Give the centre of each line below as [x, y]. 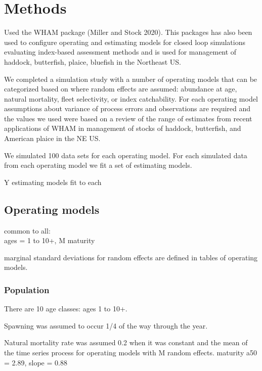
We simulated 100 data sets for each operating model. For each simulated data [126, 155]
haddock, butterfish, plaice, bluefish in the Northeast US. [93, 61]
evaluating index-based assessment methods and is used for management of [120, 52]
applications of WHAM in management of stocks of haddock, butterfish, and [123, 128]
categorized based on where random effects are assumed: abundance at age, [121, 89]
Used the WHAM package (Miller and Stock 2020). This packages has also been [128, 32]
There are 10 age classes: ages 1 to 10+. [66, 309]
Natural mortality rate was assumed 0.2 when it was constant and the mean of [126, 342]
